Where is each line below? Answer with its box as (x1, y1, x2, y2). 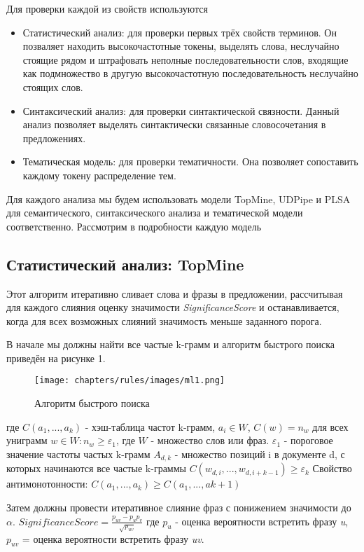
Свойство (312, 461, 352, 476)
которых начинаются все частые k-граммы (6, 461, 186, 476)
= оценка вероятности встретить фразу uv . (22, 531, 204, 546)
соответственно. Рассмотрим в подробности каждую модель (6, 219, 262, 233)
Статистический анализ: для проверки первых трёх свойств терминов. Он (22, 25, 337, 39)
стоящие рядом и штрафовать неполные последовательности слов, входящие (22, 52, 349, 67)
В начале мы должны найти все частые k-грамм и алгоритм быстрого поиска (6, 337, 335, 352)
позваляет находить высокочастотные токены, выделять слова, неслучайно (22, 39, 339, 53)
